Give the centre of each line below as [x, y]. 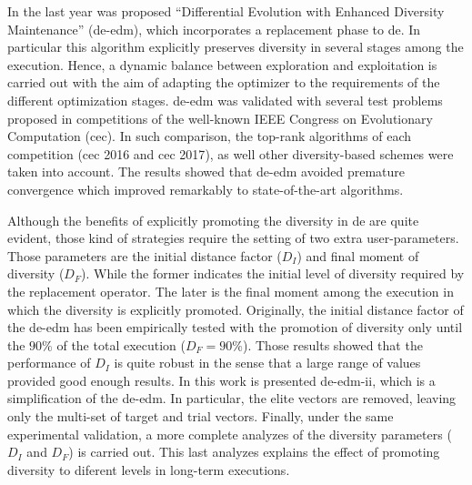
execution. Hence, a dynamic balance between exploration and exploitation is [222, 64]
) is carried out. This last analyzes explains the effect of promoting [254, 452]
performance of [49, 363]
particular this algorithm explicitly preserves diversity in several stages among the [236, 47]
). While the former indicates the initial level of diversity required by [273, 273]
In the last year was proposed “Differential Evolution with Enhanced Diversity [226, 11]
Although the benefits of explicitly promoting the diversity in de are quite [213, 220]
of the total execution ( [121, 344]
